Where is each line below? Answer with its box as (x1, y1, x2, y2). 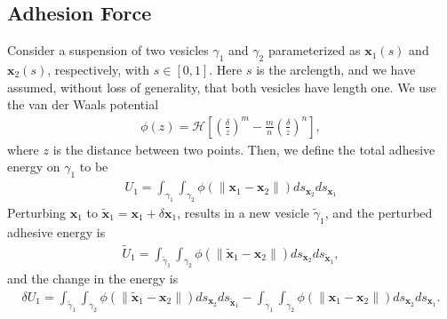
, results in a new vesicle (177, 203, 310, 221)
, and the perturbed (324, 203, 433, 221)
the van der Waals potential (7, 95, 159, 114)
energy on (7, 157, 60, 176)
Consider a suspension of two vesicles (7, 41, 209, 60)
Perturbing (7, 203, 67, 221)
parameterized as (267, 41, 361, 60)
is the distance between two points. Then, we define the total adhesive (52, 140, 435, 158)
